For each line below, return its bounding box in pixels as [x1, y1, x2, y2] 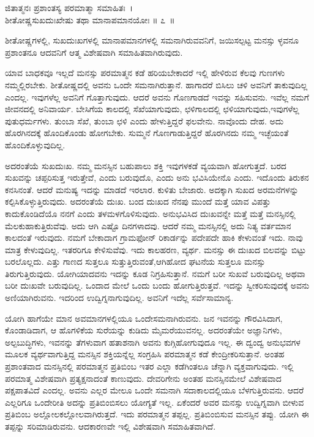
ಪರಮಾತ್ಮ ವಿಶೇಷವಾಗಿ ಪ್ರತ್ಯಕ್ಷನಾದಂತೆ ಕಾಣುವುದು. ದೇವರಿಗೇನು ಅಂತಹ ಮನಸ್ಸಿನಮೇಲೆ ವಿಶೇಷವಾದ [5, 371, 282, 384]
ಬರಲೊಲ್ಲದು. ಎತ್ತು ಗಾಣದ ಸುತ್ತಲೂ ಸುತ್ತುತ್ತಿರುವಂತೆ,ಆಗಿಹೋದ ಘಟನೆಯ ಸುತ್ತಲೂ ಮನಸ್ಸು [5, 255, 266, 268]
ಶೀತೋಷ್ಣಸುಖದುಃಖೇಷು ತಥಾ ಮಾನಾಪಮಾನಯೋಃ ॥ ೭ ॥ [5, 13, 175, 26]
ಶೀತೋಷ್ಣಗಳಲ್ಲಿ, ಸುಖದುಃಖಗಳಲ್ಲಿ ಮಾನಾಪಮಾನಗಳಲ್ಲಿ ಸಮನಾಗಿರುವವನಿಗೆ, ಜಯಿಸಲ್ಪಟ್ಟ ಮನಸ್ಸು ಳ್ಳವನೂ [5, 34, 299, 47]
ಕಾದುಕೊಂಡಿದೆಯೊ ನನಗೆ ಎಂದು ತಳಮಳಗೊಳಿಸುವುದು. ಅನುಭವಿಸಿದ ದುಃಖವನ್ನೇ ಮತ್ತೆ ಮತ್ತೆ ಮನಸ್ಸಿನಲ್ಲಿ [5, 207, 296, 219]
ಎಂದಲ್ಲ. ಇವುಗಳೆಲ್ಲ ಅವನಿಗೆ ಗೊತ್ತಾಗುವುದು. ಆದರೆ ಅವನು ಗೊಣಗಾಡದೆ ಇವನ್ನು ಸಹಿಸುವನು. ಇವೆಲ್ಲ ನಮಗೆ [5, 90, 309, 103]
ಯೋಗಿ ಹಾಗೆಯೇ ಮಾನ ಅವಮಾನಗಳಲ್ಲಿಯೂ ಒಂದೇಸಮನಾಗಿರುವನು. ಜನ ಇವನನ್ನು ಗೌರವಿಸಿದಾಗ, [5, 311, 283, 324]
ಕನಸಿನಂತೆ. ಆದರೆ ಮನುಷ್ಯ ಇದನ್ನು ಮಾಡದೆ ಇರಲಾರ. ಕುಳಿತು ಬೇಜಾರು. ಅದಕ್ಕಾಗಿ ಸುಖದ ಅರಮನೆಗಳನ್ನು [5, 183, 299, 196]
